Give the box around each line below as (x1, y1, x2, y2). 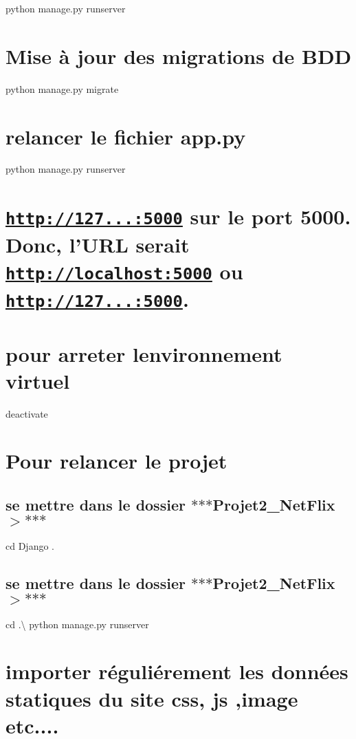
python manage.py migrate (5, 81, 119, 96)
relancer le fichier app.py (5, 122, 246, 150)
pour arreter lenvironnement (5, 339, 282, 367)
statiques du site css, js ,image (5, 684, 298, 712)
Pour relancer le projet (5, 447, 227, 475)
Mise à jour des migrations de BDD (5, 41, 352, 69)
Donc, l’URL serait (5, 230, 190, 258)
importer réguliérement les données (5, 657, 348, 685)
